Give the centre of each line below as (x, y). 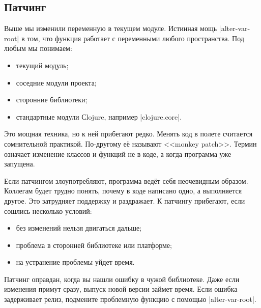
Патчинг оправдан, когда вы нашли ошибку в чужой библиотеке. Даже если (122, 279)
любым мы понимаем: (38, 48)
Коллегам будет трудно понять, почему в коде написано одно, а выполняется (123, 191)
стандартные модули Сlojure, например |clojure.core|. (99, 116)
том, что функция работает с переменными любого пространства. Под (136, 38)
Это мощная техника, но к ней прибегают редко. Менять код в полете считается (128, 134)
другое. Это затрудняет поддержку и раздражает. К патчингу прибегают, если (125, 200)
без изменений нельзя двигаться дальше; (79, 228)
